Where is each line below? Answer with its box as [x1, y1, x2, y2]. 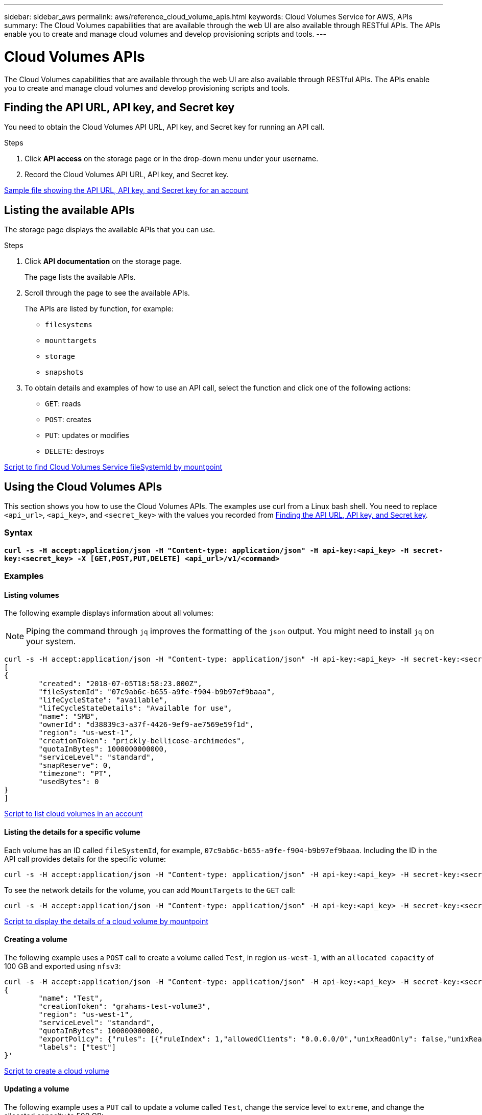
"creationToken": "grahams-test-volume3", [38, 1002, 211, 1010]
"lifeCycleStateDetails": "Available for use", [38, 704, 232, 713]
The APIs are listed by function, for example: [25, 304, 174, 313]
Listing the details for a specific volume [4, 827, 140, 836]
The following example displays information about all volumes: [4, 609, 213, 618]
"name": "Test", [38, 993, 103, 1002]
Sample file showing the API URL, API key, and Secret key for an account [4, 186, 249, 195]
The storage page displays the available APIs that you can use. [4, 225, 215, 234]
